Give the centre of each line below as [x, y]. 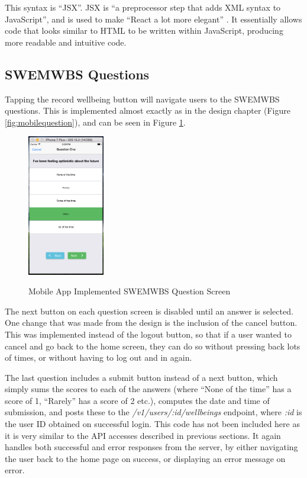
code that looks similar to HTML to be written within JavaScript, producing [144, 31]
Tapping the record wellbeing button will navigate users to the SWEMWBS [142, 99]
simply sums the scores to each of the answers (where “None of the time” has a [148, 389]
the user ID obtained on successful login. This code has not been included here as [152, 424]
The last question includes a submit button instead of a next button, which [141, 377]
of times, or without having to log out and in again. [98, 357]
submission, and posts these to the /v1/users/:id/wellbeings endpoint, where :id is [153, 412]
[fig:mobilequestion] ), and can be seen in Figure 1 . [95, 122]
